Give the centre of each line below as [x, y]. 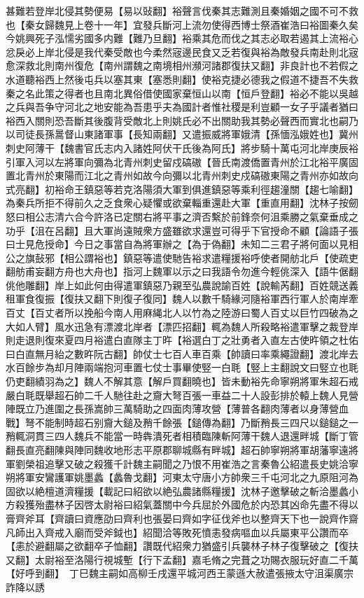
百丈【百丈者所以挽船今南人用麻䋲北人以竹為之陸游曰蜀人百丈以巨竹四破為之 [182, 313]
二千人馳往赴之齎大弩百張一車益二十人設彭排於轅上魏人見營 [221, 395]
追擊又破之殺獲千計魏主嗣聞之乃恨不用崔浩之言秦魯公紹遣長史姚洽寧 [201, 463]
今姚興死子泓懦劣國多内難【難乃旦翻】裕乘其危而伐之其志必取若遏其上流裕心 [182, 38]
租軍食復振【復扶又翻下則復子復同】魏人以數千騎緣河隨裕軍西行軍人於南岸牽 [182, 299]
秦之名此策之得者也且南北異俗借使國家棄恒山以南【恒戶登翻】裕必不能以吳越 [182, 93]
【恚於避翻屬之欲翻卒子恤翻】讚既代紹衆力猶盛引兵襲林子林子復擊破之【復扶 [182, 546]
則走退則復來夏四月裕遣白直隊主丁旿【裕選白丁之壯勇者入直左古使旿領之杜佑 [182, 340]
